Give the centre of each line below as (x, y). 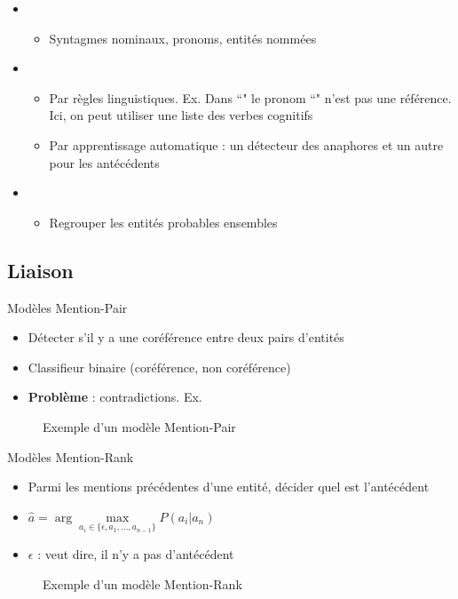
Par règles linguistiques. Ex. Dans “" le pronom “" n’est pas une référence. (250, 97)
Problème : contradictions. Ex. (115, 397)
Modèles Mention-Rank (71, 456)
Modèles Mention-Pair (67, 307)
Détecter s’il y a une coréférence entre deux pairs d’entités (186, 337)
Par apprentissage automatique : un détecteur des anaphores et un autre (246, 144)
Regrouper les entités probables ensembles (163, 222)
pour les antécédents (104, 162)
